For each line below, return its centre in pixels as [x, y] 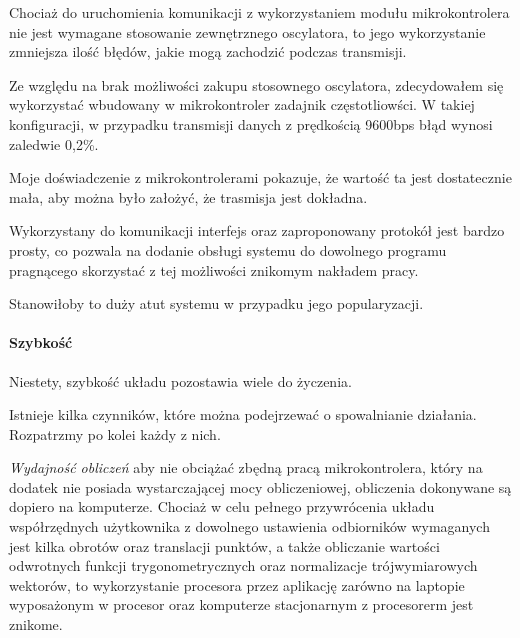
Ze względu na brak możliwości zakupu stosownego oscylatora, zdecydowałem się [256, 84]
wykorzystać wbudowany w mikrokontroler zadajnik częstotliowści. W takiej [242, 104]
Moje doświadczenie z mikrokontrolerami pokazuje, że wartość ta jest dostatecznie [260, 177]
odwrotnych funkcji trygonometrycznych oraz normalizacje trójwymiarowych [243, 565]
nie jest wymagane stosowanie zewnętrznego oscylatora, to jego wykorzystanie [247, 31]
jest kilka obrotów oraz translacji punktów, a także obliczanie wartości [224, 545]
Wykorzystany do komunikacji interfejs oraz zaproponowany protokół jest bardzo [257, 230]
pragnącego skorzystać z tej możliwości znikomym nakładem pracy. [214, 269]
